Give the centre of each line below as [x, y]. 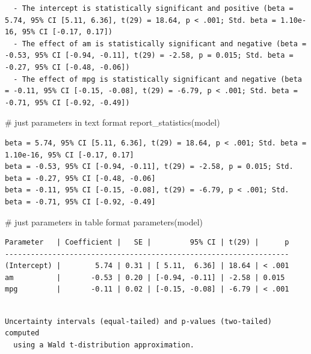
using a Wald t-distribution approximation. [104, 345]
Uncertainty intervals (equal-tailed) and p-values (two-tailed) [138, 321]
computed [22, 333]
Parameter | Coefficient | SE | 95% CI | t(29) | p [147, 243]
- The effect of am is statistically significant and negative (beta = [160, 44]
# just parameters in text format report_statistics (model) [112, 122]
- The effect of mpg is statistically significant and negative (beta [158, 79]
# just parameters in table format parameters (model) [104, 221]
